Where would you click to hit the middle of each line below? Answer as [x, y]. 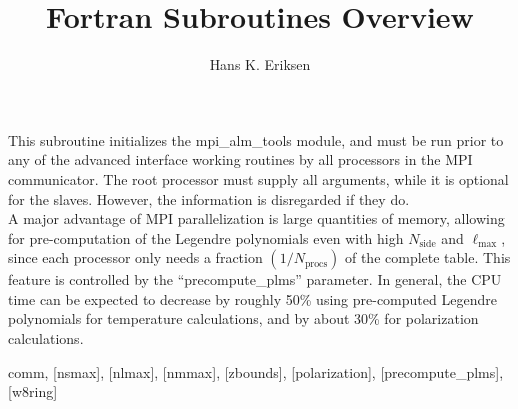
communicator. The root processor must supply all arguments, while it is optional [258, 178]
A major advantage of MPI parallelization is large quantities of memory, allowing [256, 218]
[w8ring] [33, 391]
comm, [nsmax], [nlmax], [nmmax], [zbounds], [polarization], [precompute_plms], [256, 371]
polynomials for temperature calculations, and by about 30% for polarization [243, 318]
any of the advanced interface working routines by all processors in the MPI [240, 159]
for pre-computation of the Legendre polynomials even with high [206, 237]
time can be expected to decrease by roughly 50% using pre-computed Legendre [252, 298]
